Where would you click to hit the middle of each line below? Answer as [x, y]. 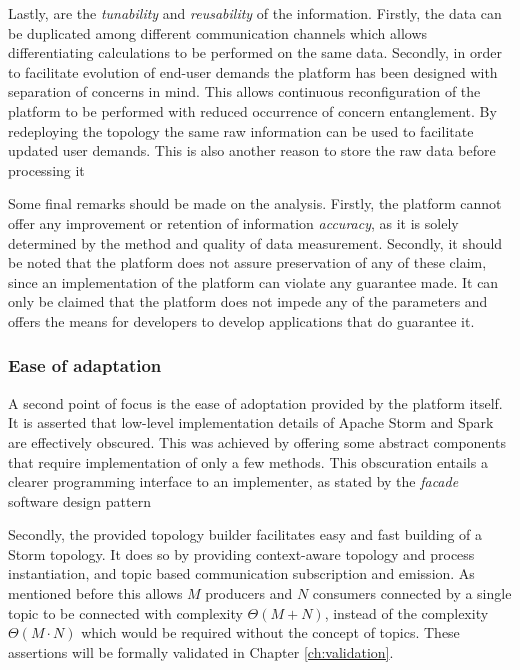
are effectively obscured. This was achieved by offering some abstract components [257, 441]
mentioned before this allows [95, 593]
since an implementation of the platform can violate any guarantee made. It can [253, 281]
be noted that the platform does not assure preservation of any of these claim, [247, 262]
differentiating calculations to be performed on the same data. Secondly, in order [255, 52]
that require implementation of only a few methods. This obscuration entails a [248, 461]
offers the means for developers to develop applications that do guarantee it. [241, 320]
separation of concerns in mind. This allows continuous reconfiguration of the [244, 91]
